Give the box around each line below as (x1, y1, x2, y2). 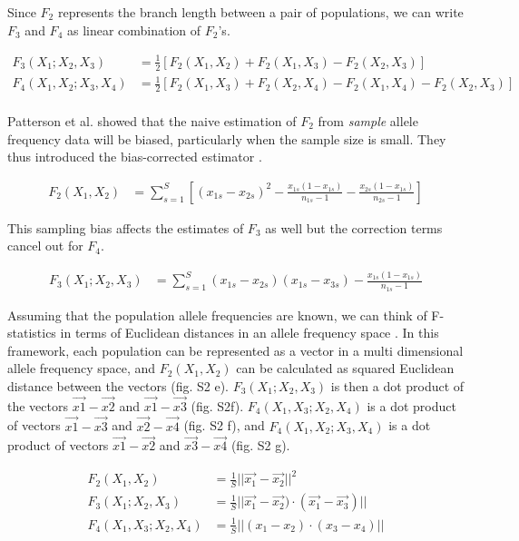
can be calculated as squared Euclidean (236, 359, 455, 378)
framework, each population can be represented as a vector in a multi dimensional (7, 340, 464, 359)
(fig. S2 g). (230, 436, 290, 455)
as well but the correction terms (265, 218, 443, 237)
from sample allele (318, 111, 418, 130)
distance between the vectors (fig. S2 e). (7, 376, 229, 395)
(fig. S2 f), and (183, 416, 265, 435)
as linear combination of (66, 20, 201, 39)
